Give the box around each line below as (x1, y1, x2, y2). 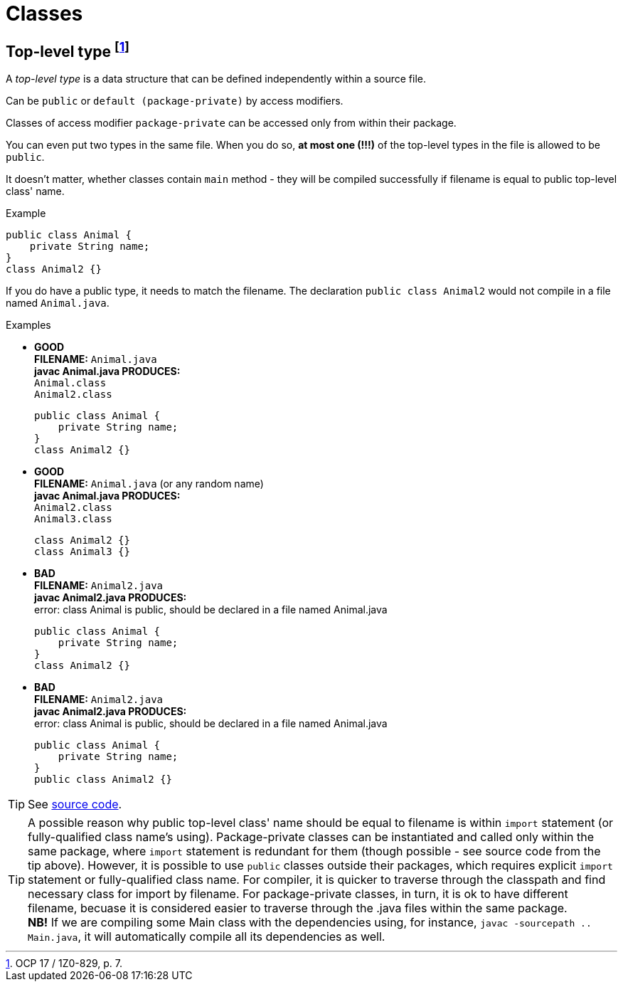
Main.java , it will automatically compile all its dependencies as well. (28, 929, 385, 944)
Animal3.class (34, 513, 112, 525)
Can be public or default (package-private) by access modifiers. (6, 95, 344, 107)
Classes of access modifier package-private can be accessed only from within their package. (6, 117, 457, 130)
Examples (6, 319, 51, 332)
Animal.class (34, 377, 107, 389)
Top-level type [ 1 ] (6, 38, 129, 60)
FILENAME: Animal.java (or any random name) (34, 477, 264, 490)
